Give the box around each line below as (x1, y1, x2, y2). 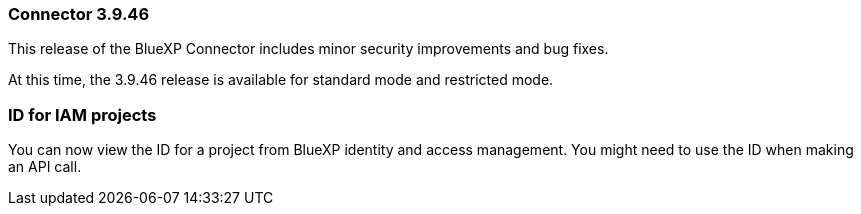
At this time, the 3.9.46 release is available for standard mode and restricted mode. (8, 71, 554, 89)
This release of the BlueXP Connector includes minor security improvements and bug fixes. (8, 40, 609, 58)
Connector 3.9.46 (8, 4, 150, 24)
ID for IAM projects (8, 104, 157, 125)
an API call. (8, 158, 82, 176)
